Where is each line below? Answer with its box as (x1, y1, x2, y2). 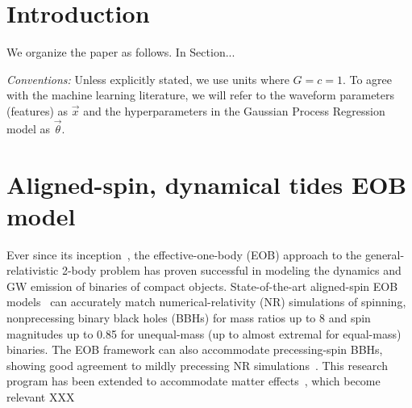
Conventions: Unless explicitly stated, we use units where (6, 70, 289, 87)
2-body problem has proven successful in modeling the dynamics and (61, 262, 402, 279)
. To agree (342, 70, 392, 87)
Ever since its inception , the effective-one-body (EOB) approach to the (6, 246, 362, 263)
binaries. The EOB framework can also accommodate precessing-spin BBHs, (6, 341, 383, 358)
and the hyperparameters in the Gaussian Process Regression (83, 102, 385, 119)
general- (364, 246, 405, 263)
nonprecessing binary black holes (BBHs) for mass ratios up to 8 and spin (6, 309, 371, 326)
